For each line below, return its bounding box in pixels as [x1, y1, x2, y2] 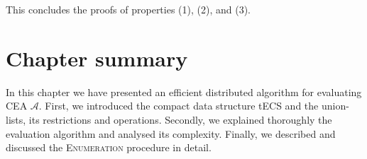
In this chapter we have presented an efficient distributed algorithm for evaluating [6, 84, 362, 99]
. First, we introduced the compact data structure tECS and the [38, 98, 319, 113]
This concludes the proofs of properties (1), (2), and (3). [6, 2, 251, 16]
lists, [6, 112, 26, 126]
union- [321, 98, 349, 113]
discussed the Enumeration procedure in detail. [6, 140, 212, 155]
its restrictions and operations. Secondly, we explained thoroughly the [28, 112, 332, 126]
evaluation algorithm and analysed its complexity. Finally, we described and [6, 126, 336, 141]
